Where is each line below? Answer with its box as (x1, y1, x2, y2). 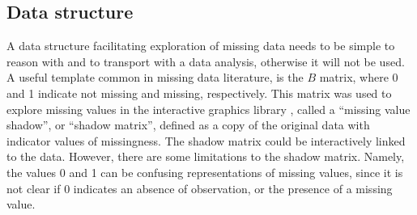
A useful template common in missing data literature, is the (6, 69, 304, 86)
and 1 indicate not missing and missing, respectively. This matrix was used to (6, 84, 392, 101)
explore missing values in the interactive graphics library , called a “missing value (6, 100, 411, 117)
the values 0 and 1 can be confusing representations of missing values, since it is (6, 163, 403, 180)
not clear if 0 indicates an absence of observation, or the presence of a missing (6, 179, 393, 196)
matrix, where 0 (319, 69, 398, 86)
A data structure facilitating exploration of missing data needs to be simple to (6, 37, 395, 54)
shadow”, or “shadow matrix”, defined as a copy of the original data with (6, 116, 370, 133)
